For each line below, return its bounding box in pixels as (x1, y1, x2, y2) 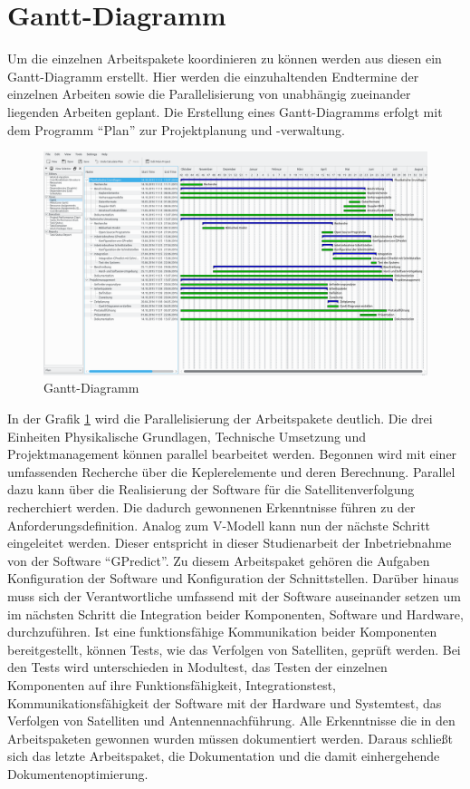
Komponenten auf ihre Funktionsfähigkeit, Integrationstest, (7, 675, 337, 694)
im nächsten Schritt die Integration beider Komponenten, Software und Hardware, (7, 604, 464, 623)
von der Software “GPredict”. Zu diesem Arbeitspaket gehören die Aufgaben (7, 550, 430, 570)
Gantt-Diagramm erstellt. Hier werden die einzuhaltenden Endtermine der (7, 66, 419, 85)
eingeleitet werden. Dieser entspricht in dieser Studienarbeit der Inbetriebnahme (7, 533, 452, 552)
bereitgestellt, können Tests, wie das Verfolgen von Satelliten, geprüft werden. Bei (7, 639, 461, 658)
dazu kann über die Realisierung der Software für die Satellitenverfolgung (7, 480, 415, 499)
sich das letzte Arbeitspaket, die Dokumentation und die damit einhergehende (7, 746, 440, 765)
